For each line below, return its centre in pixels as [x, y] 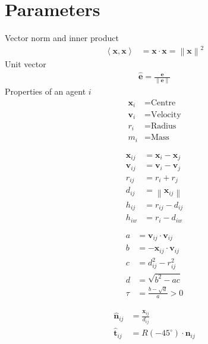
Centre [163, 103]
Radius [164, 126]
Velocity [166, 115]
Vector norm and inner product [62, 38]
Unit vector [26, 64]
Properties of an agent [45, 91]
